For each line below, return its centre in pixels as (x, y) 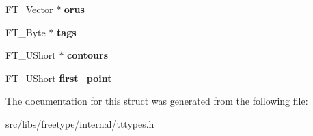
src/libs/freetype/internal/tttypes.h (80, 123)
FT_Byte (26, 32)
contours (88, 55)
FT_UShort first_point (59, 78)
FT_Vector (29, 9)
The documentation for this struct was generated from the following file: (157, 101)
